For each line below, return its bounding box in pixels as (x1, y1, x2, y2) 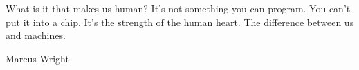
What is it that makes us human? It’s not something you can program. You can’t (6, 1, 351, 15)
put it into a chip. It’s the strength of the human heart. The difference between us (6, 14, 354, 29)
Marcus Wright (6, 51, 69, 65)
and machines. (6, 28, 66, 43)
